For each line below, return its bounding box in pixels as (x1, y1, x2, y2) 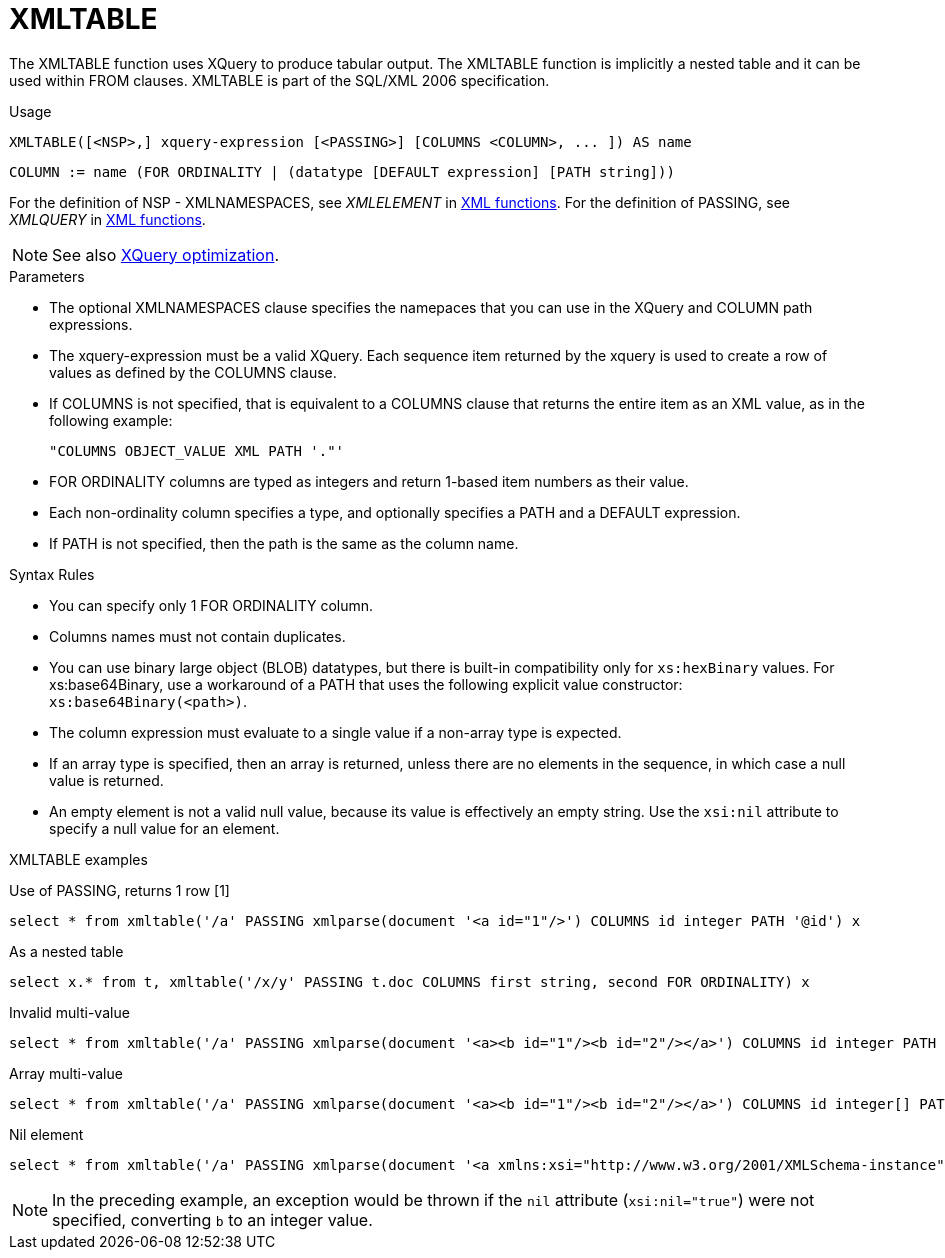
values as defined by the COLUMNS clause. (49, 363, 337, 381)
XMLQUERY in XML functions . (9, 210, 206, 228)
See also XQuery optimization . (52, 244, 280, 265)
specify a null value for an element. (49, 819, 280, 837)
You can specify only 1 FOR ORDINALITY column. (49, 596, 374, 614)
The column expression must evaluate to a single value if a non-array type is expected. (49, 723, 622, 741)
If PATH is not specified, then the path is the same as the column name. (49, 534, 519, 552)
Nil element (9, 1125, 84, 1143)
